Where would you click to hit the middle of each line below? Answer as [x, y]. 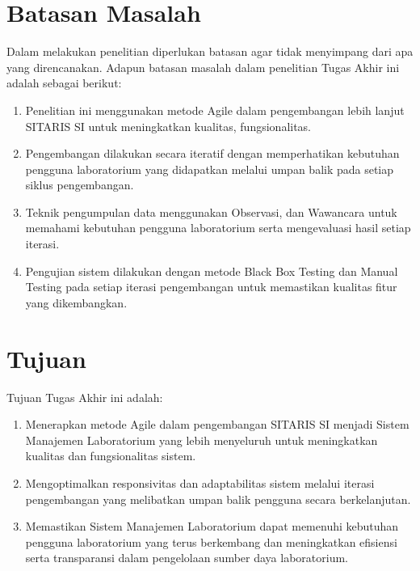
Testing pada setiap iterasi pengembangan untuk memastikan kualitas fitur [211, 287]
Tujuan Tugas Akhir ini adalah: [85, 397]
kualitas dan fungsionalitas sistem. [111, 456]
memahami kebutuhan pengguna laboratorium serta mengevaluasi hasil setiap [218, 228]
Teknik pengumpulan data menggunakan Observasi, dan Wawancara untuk [211, 211]
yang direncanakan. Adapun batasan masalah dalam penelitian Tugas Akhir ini [203, 67]
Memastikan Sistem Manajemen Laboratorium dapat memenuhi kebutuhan [212, 526]
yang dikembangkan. [76, 302]
